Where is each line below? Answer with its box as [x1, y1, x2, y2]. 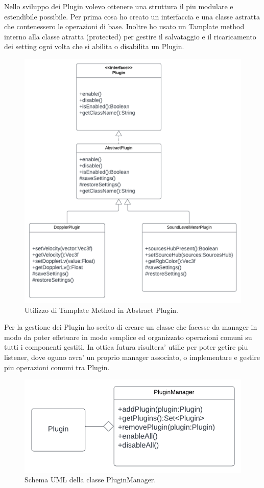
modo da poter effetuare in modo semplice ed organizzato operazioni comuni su [4, 331, 252, 342]
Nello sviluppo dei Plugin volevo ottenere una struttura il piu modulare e [4, 1, 233, 11]
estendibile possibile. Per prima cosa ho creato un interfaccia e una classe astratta [4, 11, 260, 22]
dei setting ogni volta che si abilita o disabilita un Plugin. [4, 41, 184, 52]
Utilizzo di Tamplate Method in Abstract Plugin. [25, 304, 178, 315]
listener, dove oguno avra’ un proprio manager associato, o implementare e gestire [4, 352, 260, 362]
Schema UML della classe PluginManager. [25, 474, 156, 485]
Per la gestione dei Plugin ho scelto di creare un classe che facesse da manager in [4, 322, 257, 332]
